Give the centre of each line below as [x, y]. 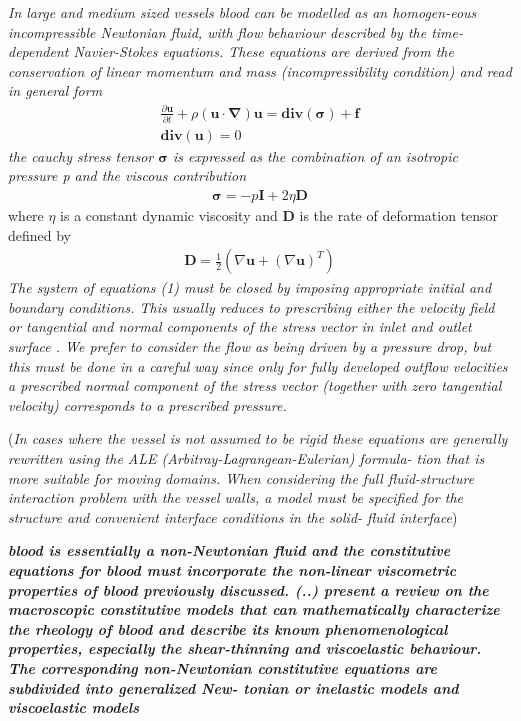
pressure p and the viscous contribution [127, 175]
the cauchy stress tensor [81, 155]
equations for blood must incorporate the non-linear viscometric [232, 570]
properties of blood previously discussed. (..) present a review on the [248, 589]
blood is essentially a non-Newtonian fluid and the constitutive [229, 550]
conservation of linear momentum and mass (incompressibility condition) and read [260, 70]
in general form [55, 90]
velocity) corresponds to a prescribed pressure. [147, 404]
